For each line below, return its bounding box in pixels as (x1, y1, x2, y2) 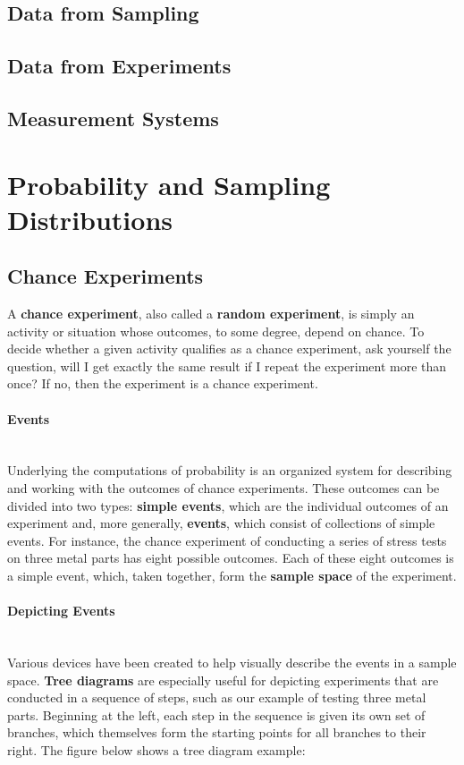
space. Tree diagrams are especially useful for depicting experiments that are (7, 670, 439, 689)
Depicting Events (7, 601, 115, 620)
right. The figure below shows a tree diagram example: (7, 740, 306, 759)
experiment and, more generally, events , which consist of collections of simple (7, 514, 435, 532)
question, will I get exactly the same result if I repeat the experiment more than (7, 356, 447, 375)
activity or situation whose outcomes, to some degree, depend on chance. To (7, 321, 425, 340)
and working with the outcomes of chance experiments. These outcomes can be (7, 479, 440, 497)
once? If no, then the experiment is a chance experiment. (7, 374, 318, 393)
